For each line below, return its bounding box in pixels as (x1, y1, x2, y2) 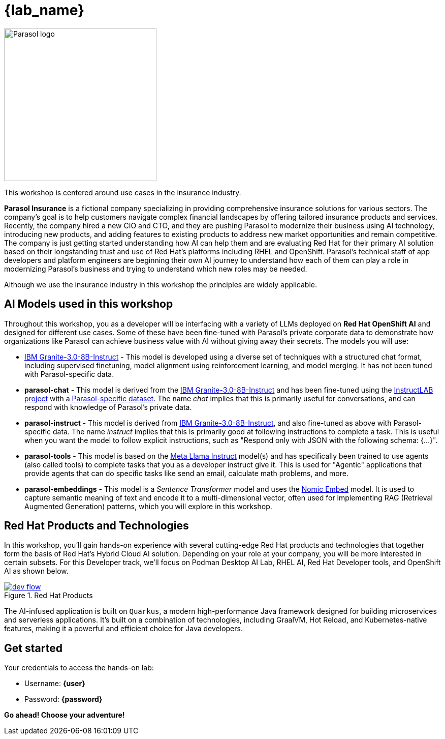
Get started (4, 641, 62, 655)
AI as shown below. (4, 567, 69, 576)
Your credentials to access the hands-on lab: (4, 663, 154, 672)
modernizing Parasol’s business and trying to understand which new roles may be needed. (4, 264, 307, 273)
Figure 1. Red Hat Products (4, 591, 93, 600)
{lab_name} (4, 2, 85, 19)
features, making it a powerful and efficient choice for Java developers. (4, 624, 243, 633)
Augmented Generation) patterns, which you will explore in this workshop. (24, 501, 272, 511)
